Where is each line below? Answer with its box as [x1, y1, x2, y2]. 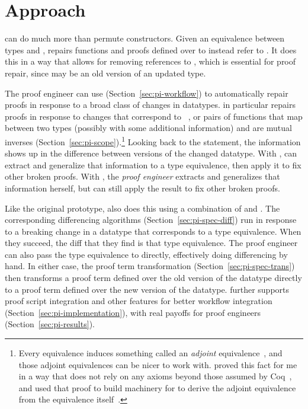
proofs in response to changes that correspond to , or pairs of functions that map [5, 110, 303, 122]
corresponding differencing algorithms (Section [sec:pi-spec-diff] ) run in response [5, 213, 297, 226]
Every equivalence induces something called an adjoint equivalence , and [18, 347, 283, 359]
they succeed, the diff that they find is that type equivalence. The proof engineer [5, 237, 298, 249]
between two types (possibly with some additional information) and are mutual [5, 122, 292, 134]
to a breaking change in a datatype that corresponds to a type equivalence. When [5, 225, 301, 237]
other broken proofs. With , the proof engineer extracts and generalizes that [5, 170, 280, 183]
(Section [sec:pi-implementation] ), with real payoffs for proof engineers [5, 306, 261, 318]
